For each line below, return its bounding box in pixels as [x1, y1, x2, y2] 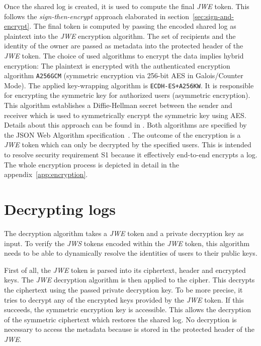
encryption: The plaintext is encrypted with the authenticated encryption [4, 60, 230, 71]
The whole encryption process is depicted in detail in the [4, 159, 179, 169]
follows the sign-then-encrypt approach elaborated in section [4, 11, 190, 21]
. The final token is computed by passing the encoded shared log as [29, 21, 236, 31]
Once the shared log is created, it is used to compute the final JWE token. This [4, 1, 249, 11]
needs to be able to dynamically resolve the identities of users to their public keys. [4, 248, 257, 258]
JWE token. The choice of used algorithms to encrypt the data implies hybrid [4, 50, 244, 61]
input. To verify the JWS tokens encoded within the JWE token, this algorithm [4, 238, 250, 248]
